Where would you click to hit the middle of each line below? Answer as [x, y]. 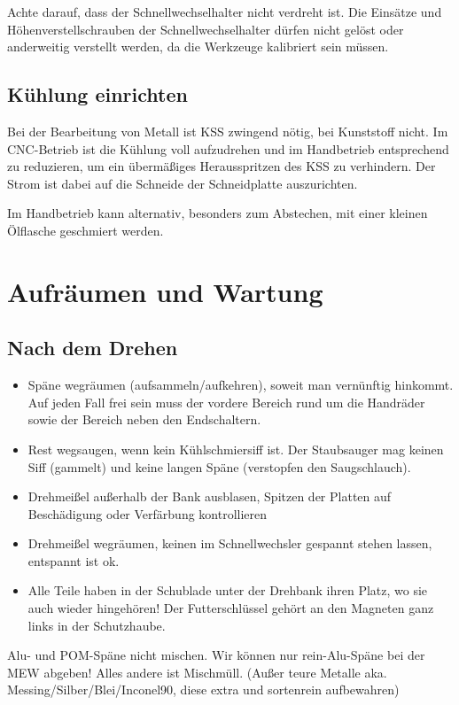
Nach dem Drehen [93, 348]
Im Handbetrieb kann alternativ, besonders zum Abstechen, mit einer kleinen [218, 213]
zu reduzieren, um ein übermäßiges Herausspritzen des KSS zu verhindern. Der [222, 166]
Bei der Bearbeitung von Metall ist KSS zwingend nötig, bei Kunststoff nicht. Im [228, 131]
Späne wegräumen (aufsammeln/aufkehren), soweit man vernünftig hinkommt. [241, 385]
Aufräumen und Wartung [165, 291]
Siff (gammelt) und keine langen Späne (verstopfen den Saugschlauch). [219, 466]
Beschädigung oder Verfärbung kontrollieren [148, 513]
